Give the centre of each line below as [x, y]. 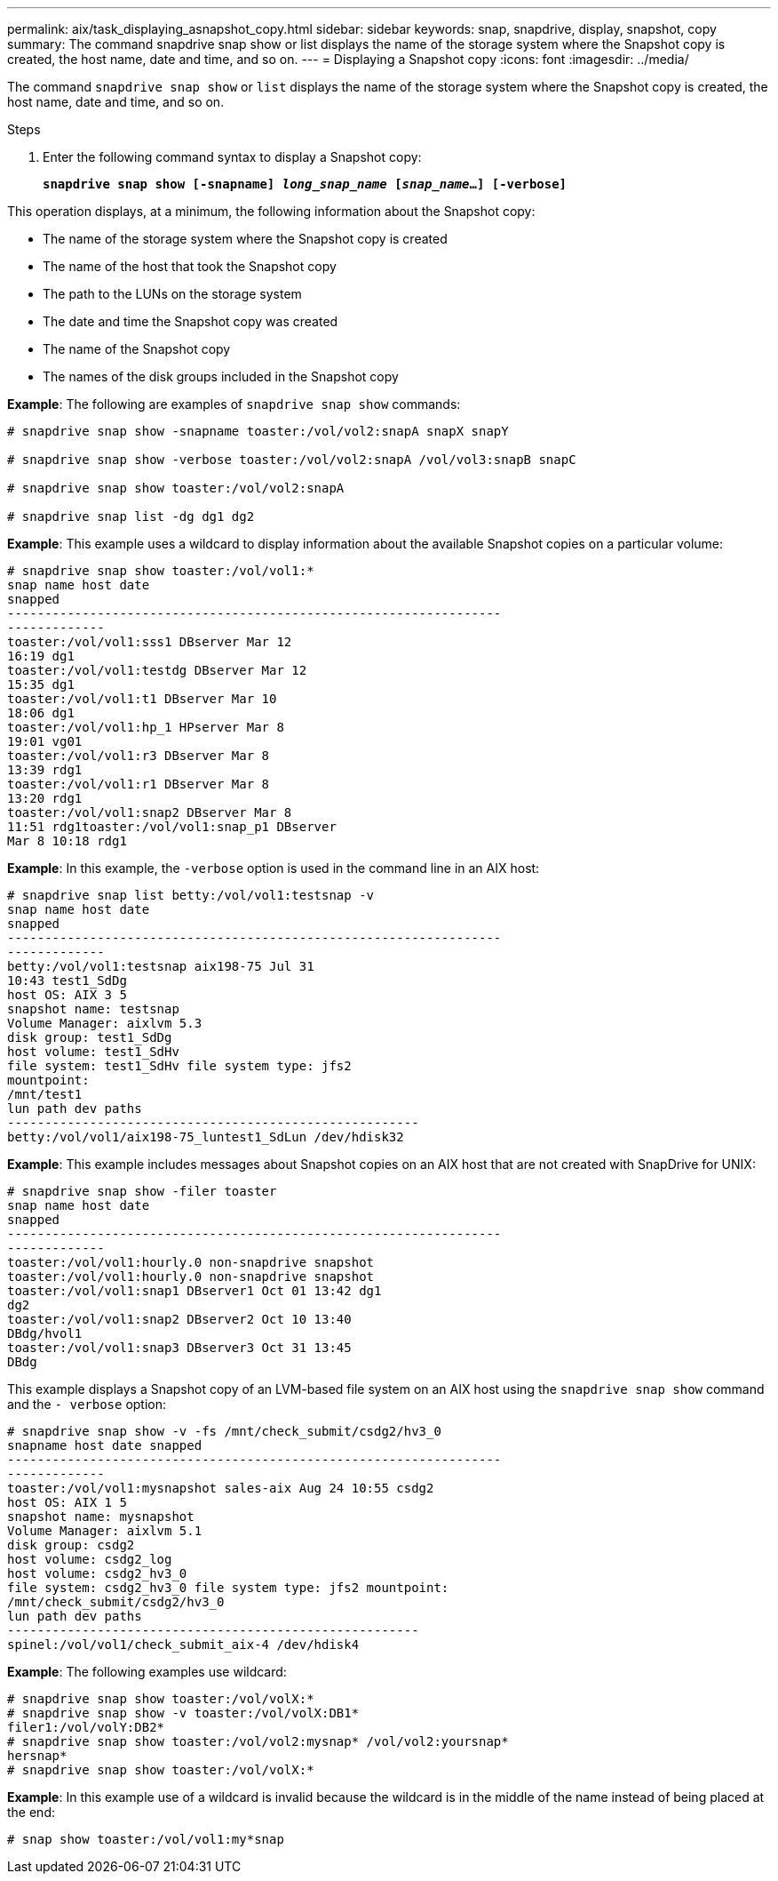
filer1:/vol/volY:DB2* [86, 1727]
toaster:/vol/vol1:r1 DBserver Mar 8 [139, 784]
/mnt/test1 [45, 1094]
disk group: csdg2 [71, 1545]
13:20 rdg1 [45, 798]
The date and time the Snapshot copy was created [191, 321]
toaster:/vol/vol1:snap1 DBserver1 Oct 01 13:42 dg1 [194, 1291]
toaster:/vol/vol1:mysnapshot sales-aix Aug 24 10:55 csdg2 [221, 1488]
